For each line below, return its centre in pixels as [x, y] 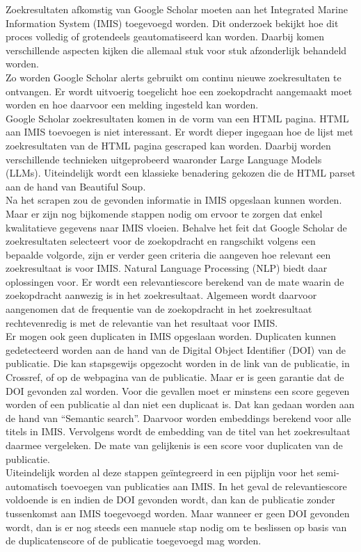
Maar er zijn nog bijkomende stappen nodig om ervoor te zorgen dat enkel [164, 213]
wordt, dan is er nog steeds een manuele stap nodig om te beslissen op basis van [176, 527]
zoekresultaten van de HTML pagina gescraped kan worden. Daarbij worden [168, 145]
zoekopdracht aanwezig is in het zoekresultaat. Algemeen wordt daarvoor [161, 295]
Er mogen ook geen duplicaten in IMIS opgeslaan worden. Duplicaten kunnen [171, 336]
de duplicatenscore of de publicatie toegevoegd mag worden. [134, 541]
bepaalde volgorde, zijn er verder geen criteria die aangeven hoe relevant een [168, 254]
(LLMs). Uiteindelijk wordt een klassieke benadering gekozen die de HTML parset [181, 173]
